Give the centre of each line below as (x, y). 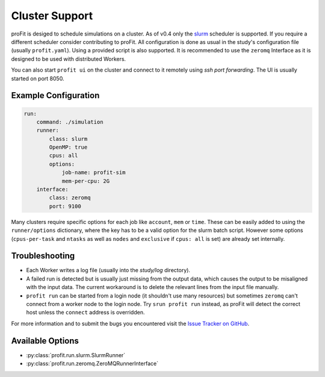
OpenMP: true (68, 147)
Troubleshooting (43, 256)
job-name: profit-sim (94, 173)
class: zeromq (70, 198)
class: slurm (68, 139)
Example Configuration (55, 95)
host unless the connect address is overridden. (85, 313)
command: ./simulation (70, 122)
